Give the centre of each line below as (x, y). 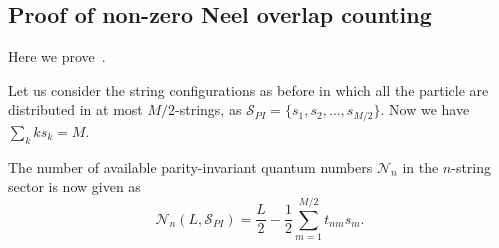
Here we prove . (57, 56)
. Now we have (425, 109)
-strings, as (208, 109)
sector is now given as (74, 186)
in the (420, 166)
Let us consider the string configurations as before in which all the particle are (248, 89)
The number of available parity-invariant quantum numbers (190, 166)
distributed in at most (75, 109)
